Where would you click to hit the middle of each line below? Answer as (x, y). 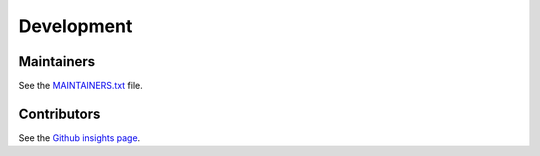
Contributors (59, 113)
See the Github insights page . (79, 137)
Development (75, 26)
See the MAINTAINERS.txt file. (81, 86)
